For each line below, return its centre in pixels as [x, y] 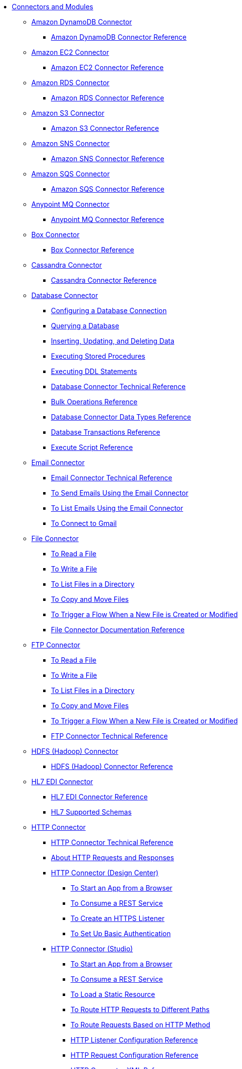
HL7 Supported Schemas [91, 812]
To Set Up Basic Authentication [121, 933]
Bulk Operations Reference [94, 402]
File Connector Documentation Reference [118, 630]
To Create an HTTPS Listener [118, 918]
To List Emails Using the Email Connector [117, 508]
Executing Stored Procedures [98, 356]
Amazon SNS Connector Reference [108, 159]
